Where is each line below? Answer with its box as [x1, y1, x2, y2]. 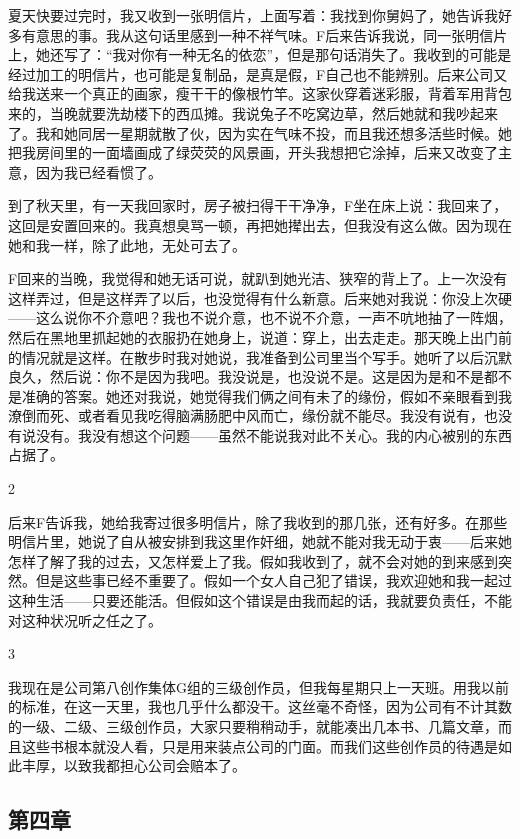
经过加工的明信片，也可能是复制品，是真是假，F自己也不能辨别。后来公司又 [8, 63, 508, 84]
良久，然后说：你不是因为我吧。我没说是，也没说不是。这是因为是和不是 [8, 366, 484, 387]
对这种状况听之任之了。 [8, 609, 162, 630]
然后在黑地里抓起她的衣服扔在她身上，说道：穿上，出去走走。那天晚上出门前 [8, 326, 512, 347]
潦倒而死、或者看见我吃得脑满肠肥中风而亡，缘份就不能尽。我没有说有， [8, 405, 484, 426]
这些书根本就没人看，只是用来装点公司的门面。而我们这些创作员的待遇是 [21, 735, 498, 756]
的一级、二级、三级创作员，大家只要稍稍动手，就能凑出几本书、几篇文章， [8, 716, 498, 736]
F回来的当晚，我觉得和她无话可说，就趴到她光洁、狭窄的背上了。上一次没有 [8, 268, 508, 289]
